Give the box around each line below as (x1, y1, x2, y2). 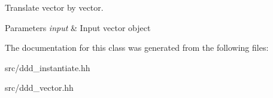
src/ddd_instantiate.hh (5, 61, 90, 73)
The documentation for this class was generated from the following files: (5, 41, 269, 54)
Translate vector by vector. (5, 1, 104, 13)
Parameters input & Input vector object (5, 21, 151, 33)
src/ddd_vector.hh (5, 81, 74, 94)
